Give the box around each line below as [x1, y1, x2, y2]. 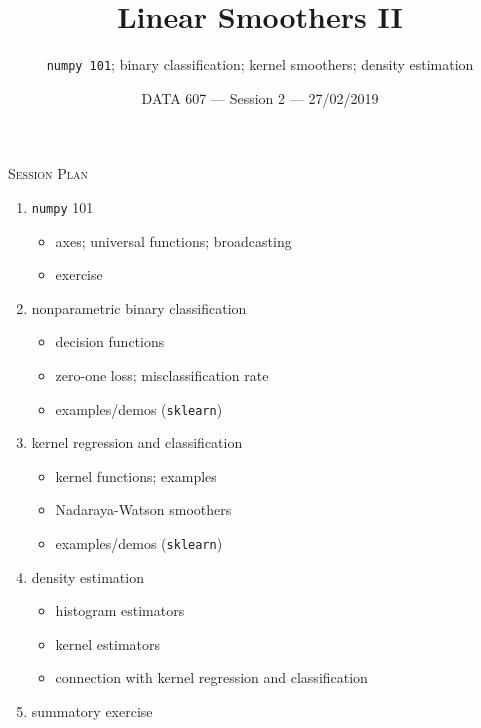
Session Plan [8, 163, 89, 184]
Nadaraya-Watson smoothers [55, 499, 232, 520]
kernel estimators [55, 633, 161, 654]
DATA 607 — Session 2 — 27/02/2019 [141, 87, 379, 108]
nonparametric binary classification [31, 297, 247, 318]
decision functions [55, 331, 165, 352]
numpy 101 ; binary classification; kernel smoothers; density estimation [46, 54, 474, 75]
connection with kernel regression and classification [55, 667, 368, 688]
